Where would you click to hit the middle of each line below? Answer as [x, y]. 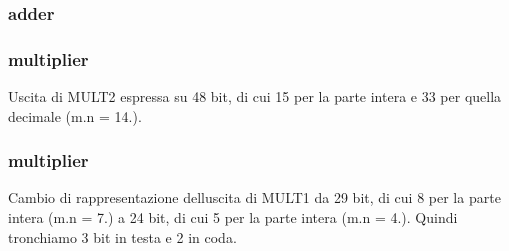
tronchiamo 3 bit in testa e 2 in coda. [122, 236]
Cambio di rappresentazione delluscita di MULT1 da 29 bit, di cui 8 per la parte [254, 197]
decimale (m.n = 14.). [75, 115]
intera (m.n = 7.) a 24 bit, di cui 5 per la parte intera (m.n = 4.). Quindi [233, 217]
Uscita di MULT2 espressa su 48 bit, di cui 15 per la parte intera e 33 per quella [255, 96]
